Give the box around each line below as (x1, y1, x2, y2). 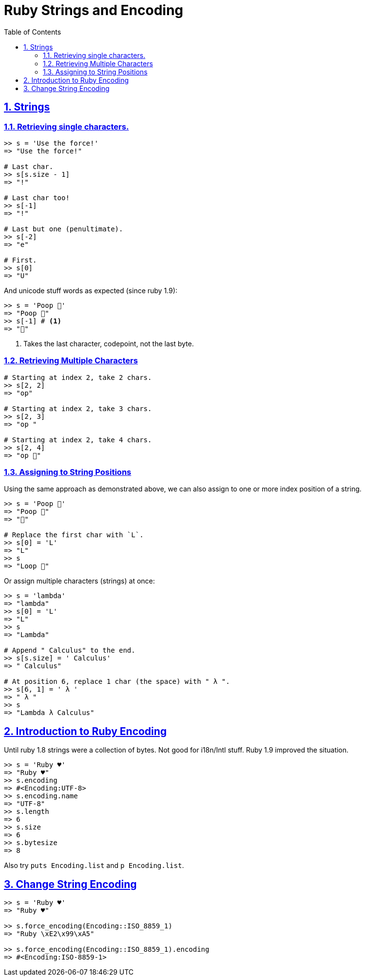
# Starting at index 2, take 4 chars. (4, 435, 152, 444)
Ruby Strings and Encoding (4, 2, 184, 19)
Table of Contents (4, 27, 61, 36)
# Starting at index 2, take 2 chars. (4, 373, 152, 381)
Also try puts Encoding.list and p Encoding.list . (4, 861, 184, 870)
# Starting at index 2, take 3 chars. (4, 404, 152, 413)
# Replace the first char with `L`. (4, 531, 144, 539)
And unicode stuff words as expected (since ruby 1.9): (4, 286, 177, 295)
